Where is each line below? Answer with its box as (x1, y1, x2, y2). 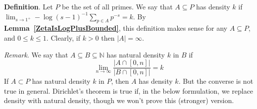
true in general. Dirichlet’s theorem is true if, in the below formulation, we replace (4, 85, 254, 96)
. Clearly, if (46, 32, 80, 43)
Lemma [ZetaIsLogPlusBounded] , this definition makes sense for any (4, 23, 227, 33)
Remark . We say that (4, 49, 68, 59)
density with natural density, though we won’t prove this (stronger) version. (4, 95, 234, 106)
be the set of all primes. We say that (62, 1, 173, 11)
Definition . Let (4, 1, 53, 11)
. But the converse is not (178, 76, 254, 86)
